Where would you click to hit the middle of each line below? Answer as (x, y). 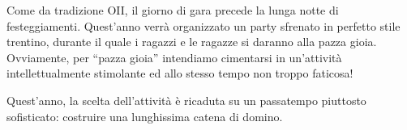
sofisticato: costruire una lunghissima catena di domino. (145, 116)
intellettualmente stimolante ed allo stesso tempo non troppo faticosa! (180, 73)
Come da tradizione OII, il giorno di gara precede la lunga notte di (173, 10)
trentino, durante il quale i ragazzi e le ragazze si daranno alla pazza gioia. (192, 42)
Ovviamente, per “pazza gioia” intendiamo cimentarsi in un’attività (174, 57)
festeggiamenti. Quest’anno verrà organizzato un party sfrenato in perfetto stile (203, 25)
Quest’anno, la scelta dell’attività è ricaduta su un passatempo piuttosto (186, 100)
